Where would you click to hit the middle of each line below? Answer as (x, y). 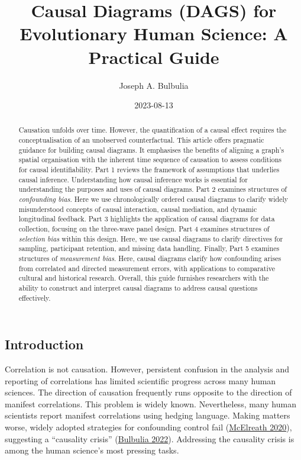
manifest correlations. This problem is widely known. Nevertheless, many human (150, 403)
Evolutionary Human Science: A (154, 33)
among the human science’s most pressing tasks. (92, 450)
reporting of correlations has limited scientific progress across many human (140, 380)
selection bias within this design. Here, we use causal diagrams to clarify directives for (151, 238)
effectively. (35, 297)
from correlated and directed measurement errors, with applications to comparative (147, 268)
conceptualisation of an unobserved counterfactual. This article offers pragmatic (141, 140)
